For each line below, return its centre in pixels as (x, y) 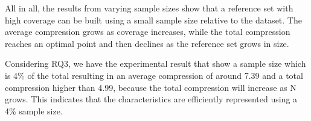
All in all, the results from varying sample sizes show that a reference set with (149, 8)
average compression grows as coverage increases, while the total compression (148, 32)
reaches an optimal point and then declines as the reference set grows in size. (147, 43)
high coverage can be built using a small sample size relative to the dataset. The (153, 20)
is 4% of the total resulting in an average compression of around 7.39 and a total (154, 75)
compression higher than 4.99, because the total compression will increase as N (151, 87)
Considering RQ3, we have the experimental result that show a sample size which (155, 64)
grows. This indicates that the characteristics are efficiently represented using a (151, 99)
